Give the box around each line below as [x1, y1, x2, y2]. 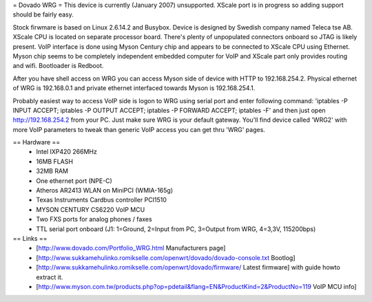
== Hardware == [12, 138, 61, 147]
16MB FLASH [36, 157, 74, 165]
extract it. [36, 272, 63, 281]
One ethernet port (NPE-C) [36, 176, 113, 185]
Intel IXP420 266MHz [36, 148, 98, 156]
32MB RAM [36, 167, 69, 175]
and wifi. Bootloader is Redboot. [12, 62, 104, 70]
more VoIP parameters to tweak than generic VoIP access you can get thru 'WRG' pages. [12, 125, 265, 133]
